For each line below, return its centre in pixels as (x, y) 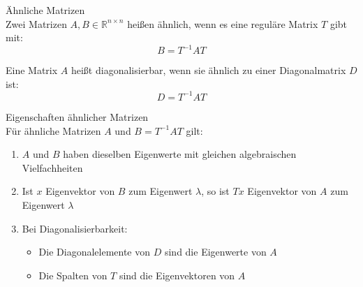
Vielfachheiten (52, 167)
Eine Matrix (32, 70)
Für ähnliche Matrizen (53, 130)
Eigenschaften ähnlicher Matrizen (77, 116)
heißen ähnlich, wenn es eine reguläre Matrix (223, 23)
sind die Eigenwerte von (215, 252)
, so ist (215, 191)
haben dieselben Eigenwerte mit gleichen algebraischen (180, 154)
